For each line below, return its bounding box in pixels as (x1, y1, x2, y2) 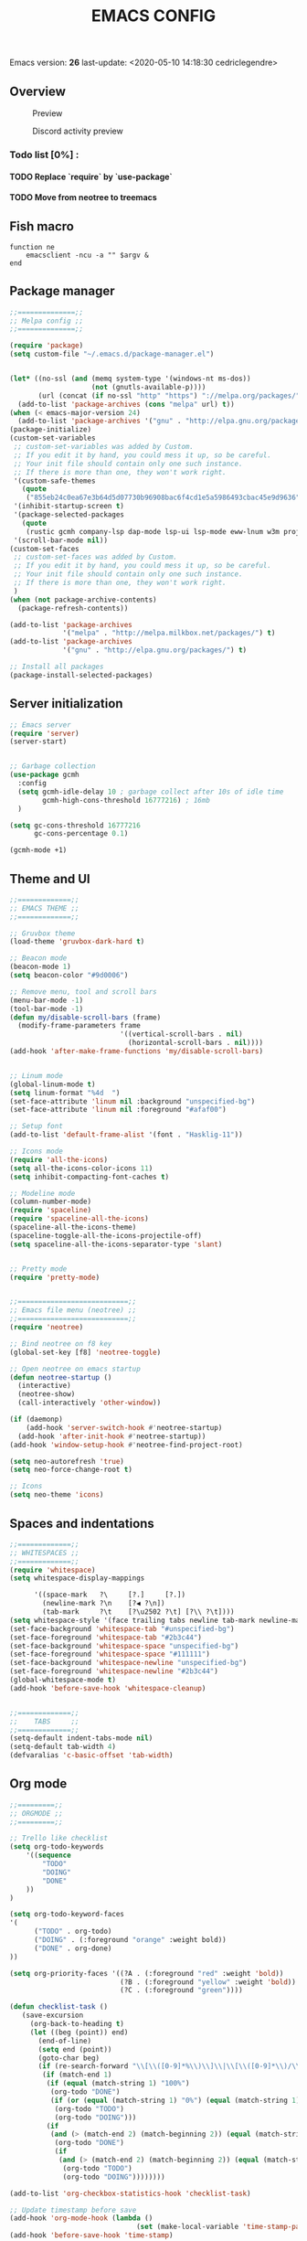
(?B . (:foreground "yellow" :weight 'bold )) (120, 1977, 297, 1987)
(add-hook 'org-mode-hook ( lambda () (9, 2214, 153, 2223)
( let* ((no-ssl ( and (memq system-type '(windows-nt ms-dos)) (9, 374, 251, 384)
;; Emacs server (9, 720, 71, 730)
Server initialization (9, 696, 123, 711)
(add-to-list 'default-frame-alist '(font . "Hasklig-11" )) (9, 1130, 244, 1139)
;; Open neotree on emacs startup (9, 1364, 142, 1373)
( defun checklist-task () (9, 2002, 108, 2012)
